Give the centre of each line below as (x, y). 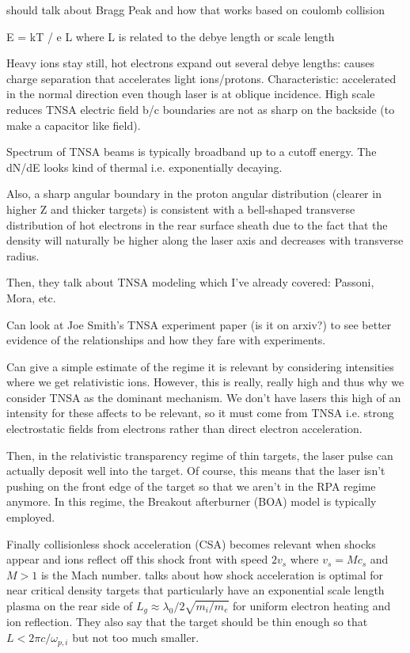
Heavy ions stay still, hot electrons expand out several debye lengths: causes (190, 63)
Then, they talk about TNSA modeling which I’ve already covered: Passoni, (190, 282)
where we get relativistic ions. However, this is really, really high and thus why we (205, 382)
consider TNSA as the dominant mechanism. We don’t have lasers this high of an (204, 397)
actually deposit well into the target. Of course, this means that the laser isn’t (196, 471)
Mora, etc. (31, 297)
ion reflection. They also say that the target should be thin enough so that (187, 622)
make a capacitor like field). (74, 125)
